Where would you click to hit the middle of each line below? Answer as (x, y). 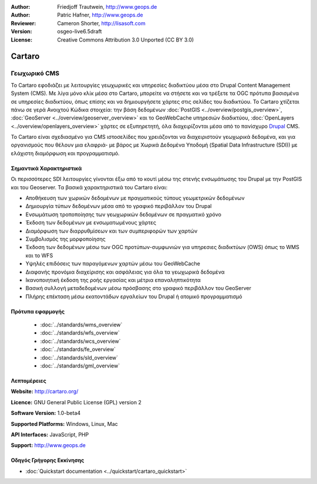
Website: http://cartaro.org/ (45, 391)
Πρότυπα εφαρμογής (38, 311)
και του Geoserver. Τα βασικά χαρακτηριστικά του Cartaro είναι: (89, 187)
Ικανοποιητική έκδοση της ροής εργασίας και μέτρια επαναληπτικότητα (113, 280)
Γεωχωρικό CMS (35, 73)
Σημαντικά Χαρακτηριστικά (46, 168)
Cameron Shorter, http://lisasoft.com (102, 23)
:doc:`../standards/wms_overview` (81, 325)
